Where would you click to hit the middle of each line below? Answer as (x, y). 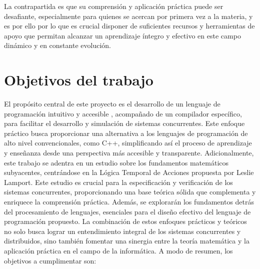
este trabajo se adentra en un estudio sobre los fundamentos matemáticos (116, 162)
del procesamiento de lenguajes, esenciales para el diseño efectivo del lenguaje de (127, 211)
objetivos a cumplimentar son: (50, 260)
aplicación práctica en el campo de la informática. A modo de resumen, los (118, 250)
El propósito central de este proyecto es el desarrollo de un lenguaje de (112, 104)
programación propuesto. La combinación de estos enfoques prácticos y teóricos (125, 221)
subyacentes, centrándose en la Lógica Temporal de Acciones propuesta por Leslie (129, 172)
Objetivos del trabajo (79, 80)
